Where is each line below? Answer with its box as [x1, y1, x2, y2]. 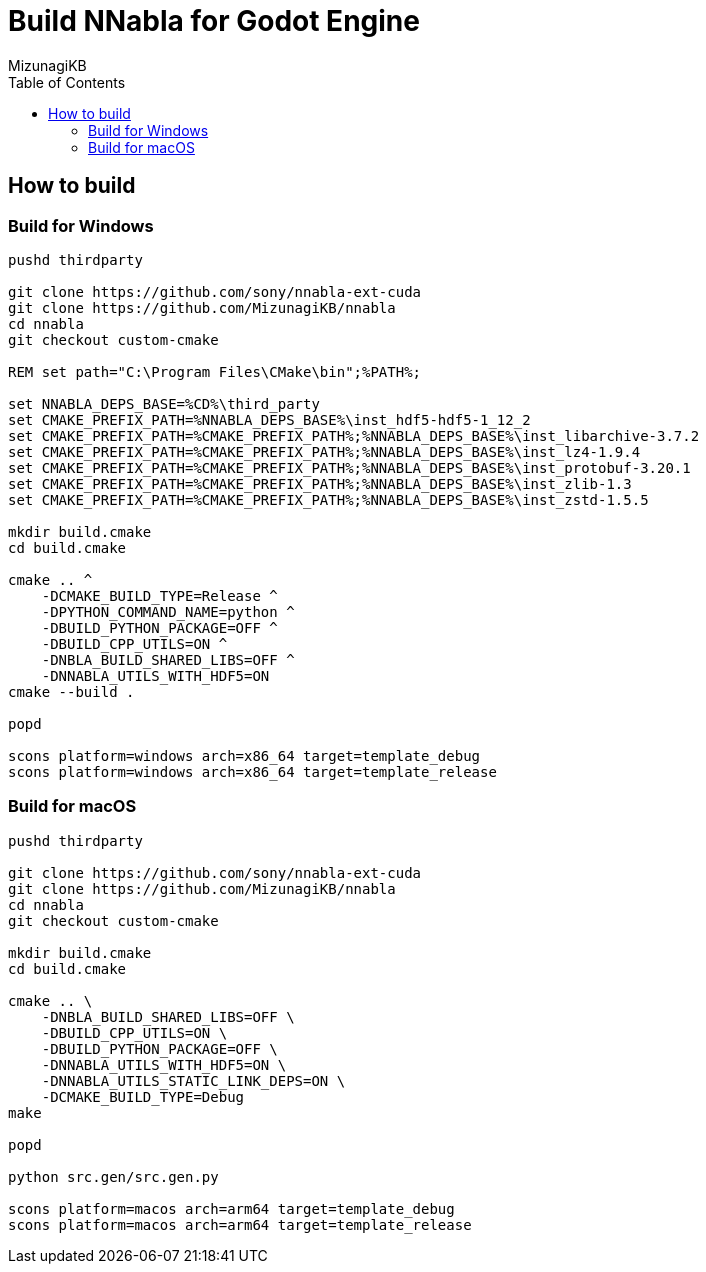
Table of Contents [8, 73, 126, 91]
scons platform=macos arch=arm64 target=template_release [8, 1216, 472, 1233]
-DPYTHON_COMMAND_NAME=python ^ [41, 603, 295, 620]
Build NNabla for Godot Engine [8, 4, 420, 38]
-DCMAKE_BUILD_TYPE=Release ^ [41, 587, 278, 604]
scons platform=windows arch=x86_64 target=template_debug [8, 747, 481, 764]
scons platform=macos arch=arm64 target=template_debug [8, 1200, 455, 1217]
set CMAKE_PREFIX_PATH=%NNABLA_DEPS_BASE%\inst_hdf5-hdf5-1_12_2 [8, 411, 531, 428]
